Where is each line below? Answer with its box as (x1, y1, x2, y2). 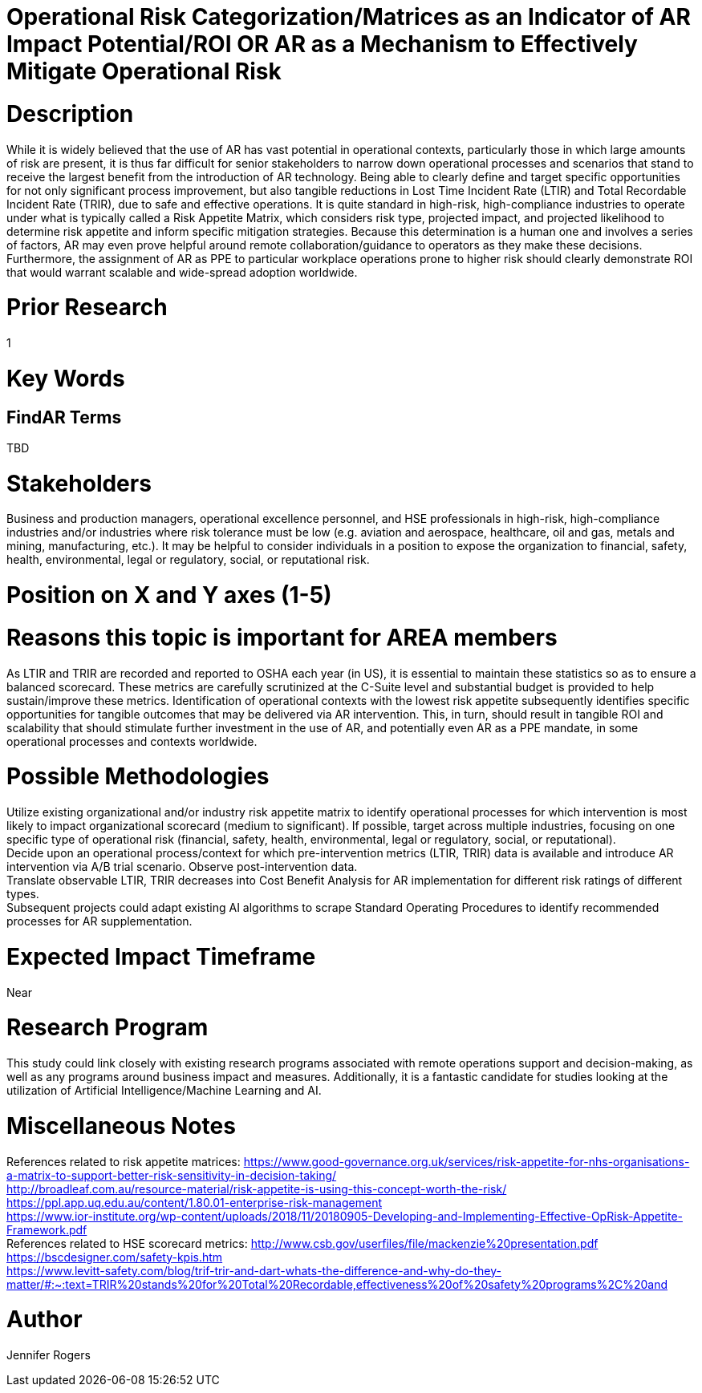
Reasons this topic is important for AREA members (6, 623, 558, 651)
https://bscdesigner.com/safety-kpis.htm (6, 1249, 223, 1264)
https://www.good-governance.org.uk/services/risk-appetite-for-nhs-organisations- (243, 1154, 690, 1168)
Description (6, 99, 134, 128)
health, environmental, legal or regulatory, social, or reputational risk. (6, 553, 370, 567)
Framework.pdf (6, 1222, 87, 1237)
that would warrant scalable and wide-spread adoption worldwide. (6, 265, 358, 279)
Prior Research (6, 294, 168, 322)
